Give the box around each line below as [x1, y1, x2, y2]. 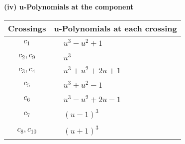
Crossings [8, 22, 46, 34]
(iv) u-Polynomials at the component [4, 1, 134, 11]
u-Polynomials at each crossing [54, 22, 177, 34]
